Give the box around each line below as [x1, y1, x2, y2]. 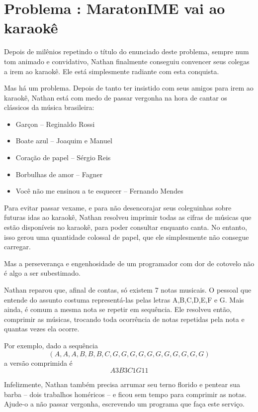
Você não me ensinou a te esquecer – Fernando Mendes [15, 186, 183, 196]
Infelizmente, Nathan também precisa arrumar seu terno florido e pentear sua [4, 379, 240, 390]
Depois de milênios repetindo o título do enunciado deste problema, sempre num [4, 46, 249, 57]
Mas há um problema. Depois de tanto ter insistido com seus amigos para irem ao [4, 83, 254, 93]
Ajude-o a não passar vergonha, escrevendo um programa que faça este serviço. [4, 399, 245, 409]
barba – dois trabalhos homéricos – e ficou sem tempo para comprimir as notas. [4, 389, 247, 399]
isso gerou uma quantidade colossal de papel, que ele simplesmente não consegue [4, 231, 249, 242]
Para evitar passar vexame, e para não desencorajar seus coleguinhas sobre [4, 202, 232, 212]
